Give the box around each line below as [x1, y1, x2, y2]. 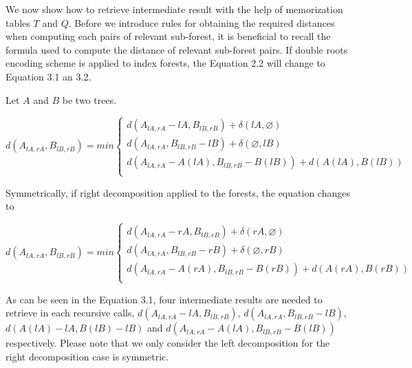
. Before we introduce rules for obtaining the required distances [68, 15, 335, 30]
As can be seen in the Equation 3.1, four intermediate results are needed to [6, 292, 323, 306]
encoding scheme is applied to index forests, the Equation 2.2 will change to [6, 56, 325, 70]
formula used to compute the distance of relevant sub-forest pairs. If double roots [6, 42, 348, 56]
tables [6, 15, 30, 30]
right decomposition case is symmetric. [6, 349, 169, 363]
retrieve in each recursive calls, [6, 305, 135, 320]
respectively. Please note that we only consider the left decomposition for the [6, 336, 330, 350]
